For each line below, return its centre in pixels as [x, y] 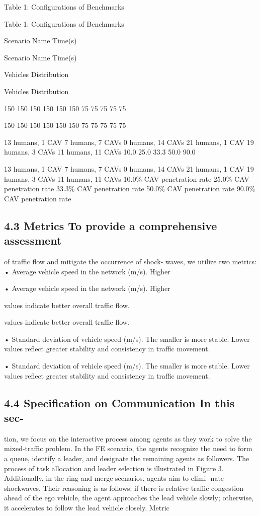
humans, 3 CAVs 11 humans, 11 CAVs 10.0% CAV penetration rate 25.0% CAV [127, 178]
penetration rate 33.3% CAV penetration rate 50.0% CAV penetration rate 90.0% [130, 189]
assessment [33, 240]
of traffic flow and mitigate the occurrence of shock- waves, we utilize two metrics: [130, 261]
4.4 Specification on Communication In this [119, 402]
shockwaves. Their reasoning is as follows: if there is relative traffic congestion [124, 488]
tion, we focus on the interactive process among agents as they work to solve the [128, 438]
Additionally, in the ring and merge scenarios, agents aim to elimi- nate [114, 478]
